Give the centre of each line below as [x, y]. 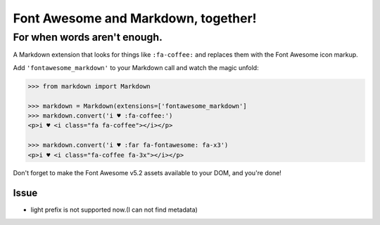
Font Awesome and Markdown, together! [135, 18]
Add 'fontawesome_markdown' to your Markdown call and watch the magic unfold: [136, 67]
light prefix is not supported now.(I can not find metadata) [114, 210]
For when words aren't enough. [88, 37]
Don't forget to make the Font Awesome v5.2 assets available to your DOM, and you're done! [147, 173]
